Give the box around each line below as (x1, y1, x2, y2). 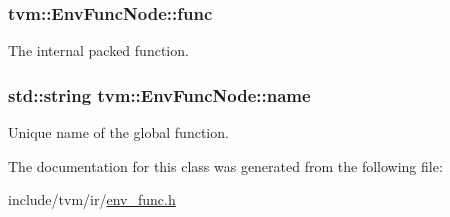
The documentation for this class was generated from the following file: (8, 155, 443, 176)
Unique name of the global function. (8, 122, 229, 143)
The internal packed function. (8, 40, 189, 61)
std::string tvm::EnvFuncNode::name (8, 82, 311, 107)
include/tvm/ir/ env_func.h (8, 189, 176, 210)
